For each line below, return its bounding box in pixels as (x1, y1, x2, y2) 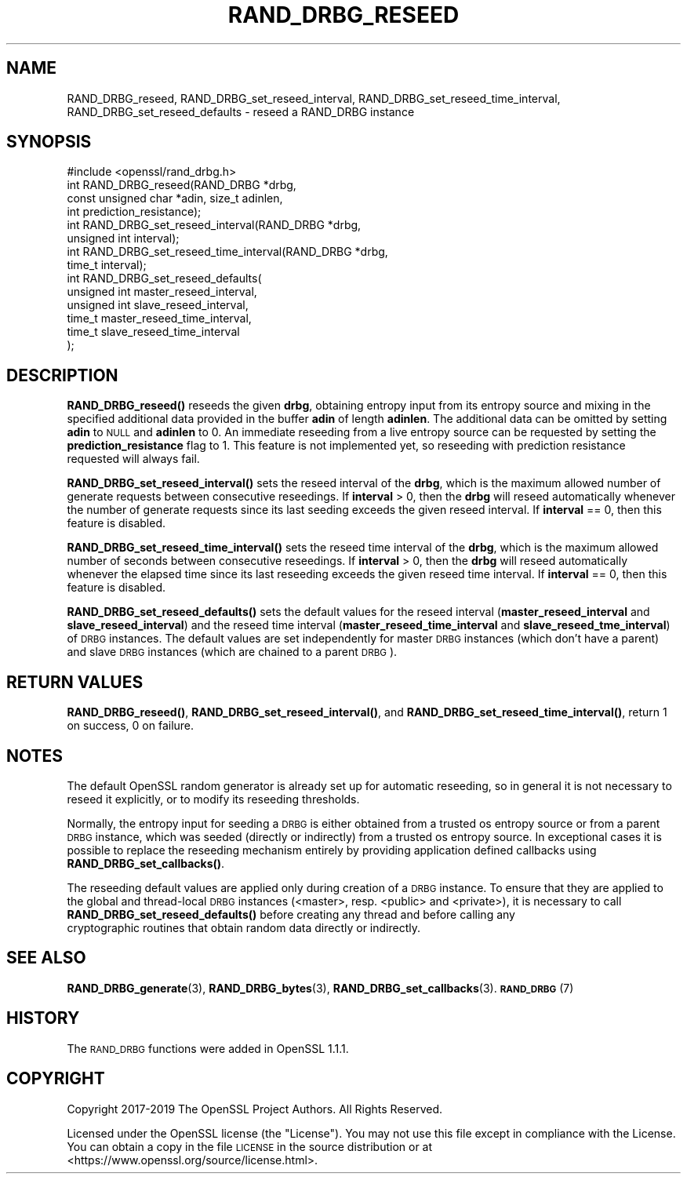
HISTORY (6, 1008, 80, 1029)
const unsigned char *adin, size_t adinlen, (67, 191, 283, 206)
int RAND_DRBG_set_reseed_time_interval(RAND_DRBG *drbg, (67, 245, 388, 259)
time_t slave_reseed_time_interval (67, 325, 240, 339)
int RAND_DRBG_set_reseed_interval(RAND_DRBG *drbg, (67, 218, 362, 232)
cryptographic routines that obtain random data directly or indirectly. (67, 920, 421, 934)
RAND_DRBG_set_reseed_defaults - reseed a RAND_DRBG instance (67, 104, 415, 118)
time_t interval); (67, 258, 147, 272)
